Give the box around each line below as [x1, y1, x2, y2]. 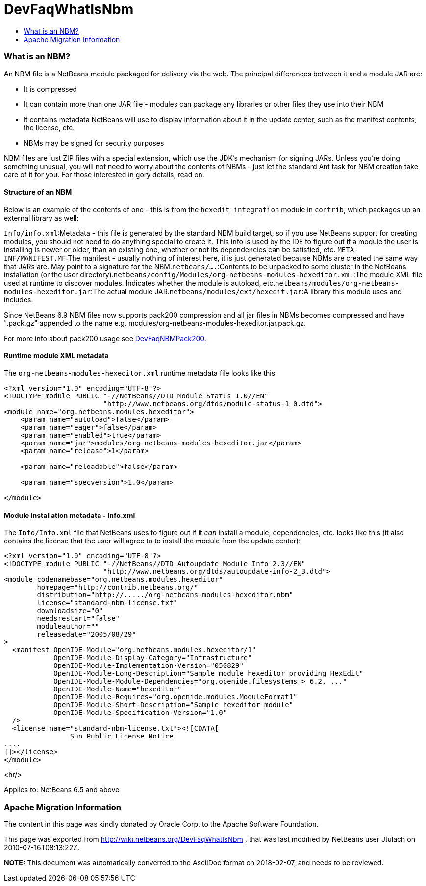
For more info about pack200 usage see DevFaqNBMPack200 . [4, 334, 206, 343]
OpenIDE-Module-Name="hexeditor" [53, 685, 182, 693]
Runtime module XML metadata [4, 351, 109, 360]
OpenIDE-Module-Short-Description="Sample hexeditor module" [53, 701, 294, 709]
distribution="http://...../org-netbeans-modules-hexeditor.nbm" [37, 591, 294, 599]
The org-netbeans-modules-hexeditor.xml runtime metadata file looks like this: [4, 369, 277, 377]
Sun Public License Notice [70, 732, 174, 740]
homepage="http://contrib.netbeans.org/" [37, 583, 199, 591]
